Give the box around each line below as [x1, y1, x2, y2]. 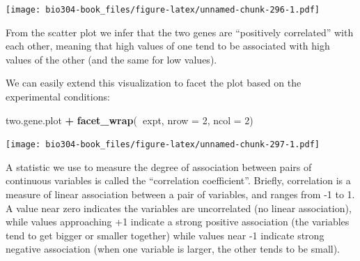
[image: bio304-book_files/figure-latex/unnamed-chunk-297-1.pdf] [6, 140, 320, 150]
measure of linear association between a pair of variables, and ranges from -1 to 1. [6, 187, 355, 202]
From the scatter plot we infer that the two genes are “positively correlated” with [6, 24, 354, 39]
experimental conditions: [6, 89, 110, 104]
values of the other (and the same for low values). [6, 52, 217, 66]
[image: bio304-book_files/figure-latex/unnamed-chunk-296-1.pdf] [6, 5, 320, 15]
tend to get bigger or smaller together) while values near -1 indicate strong [6, 228, 324, 242]
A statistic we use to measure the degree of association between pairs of [6, 159, 312, 174]
